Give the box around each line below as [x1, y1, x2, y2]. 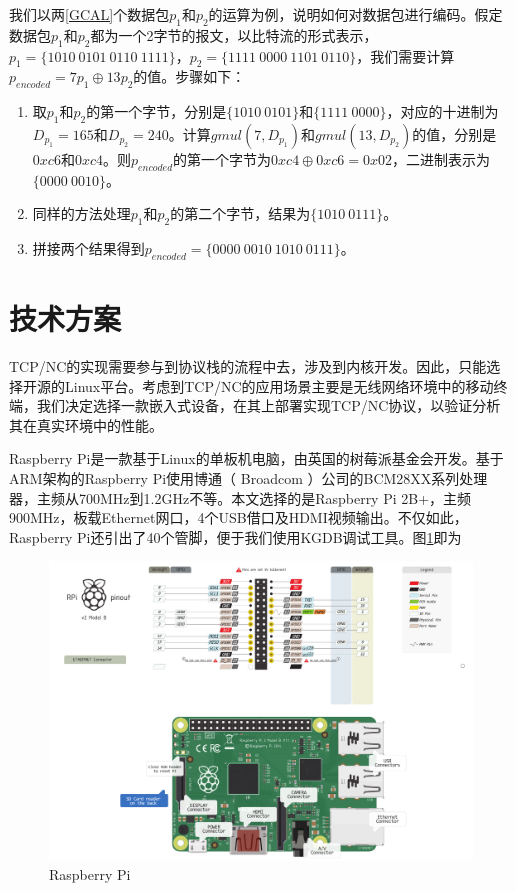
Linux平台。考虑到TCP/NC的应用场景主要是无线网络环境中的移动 [64, 375, 494, 396]
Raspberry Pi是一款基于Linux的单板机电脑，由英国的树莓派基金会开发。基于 [9, 448, 504, 469]
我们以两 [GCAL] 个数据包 [9, 4, 170, 24]
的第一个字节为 [173, 148, 272, 169]
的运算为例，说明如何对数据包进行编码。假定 [208, 4, 503, 24]
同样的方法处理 [32, 203, 131, 224]
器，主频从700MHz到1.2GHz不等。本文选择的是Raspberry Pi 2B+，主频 [9, 487, 472, 508]
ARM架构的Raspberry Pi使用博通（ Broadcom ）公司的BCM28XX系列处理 [9, 468, 488, 489]
